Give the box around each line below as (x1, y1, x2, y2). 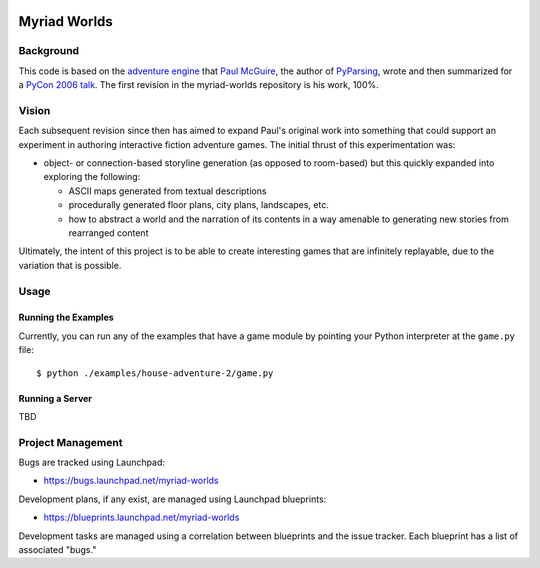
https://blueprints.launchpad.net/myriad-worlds (43, 511, 240, 524)
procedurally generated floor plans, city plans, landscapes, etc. (68, 199, 329, 211)
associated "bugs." (18, 544, 97, 556)
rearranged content (68, 227, 149, 239)
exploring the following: (43, 171, 141, 183)
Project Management (18, 435, 123, 449)
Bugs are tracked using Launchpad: (18, 456, 165, 469)
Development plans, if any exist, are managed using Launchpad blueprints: (18, 493, 327, 505)
